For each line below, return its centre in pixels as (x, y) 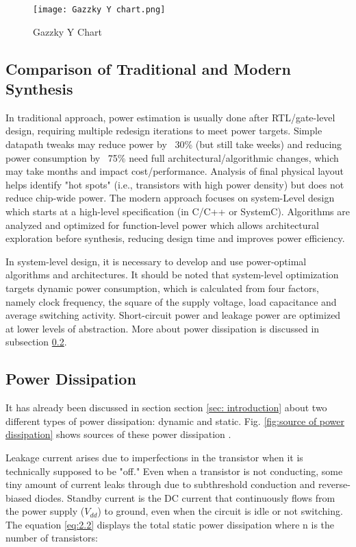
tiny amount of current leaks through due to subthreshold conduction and (161, 484)
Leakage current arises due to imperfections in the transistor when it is (154, 457)
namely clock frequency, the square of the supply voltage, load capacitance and (171, 301)
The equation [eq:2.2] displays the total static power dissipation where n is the (170, 524)
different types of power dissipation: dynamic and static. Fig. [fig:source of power (175, 421)
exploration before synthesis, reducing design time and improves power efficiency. (175, 238)
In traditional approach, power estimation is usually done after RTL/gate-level (170, 117)
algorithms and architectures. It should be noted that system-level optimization (172, 275)
